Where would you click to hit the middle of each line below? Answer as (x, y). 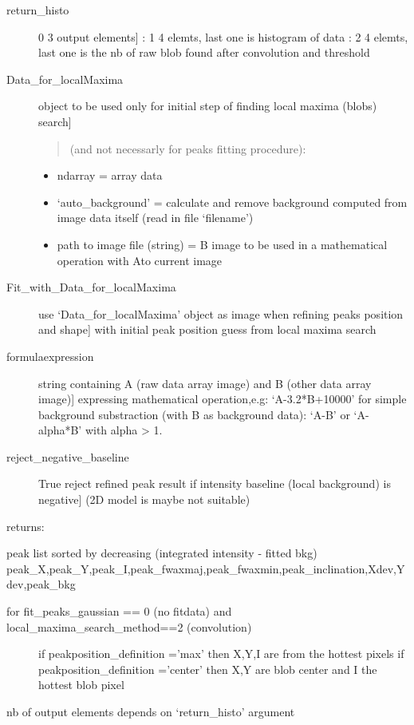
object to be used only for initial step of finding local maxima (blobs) (208, 106)
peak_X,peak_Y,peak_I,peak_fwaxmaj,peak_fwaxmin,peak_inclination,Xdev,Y (206, 568)
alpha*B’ (60, 430)
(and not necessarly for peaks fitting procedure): (188, 148)
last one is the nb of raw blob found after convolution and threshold (204, 52)
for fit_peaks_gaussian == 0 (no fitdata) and (119, 611)
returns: (26, 526)
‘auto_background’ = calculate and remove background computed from (232, 202)
